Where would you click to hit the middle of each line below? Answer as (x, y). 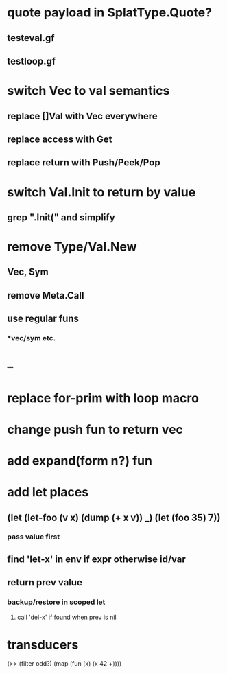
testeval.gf (31, 38)
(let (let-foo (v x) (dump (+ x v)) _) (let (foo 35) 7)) (114, 517)
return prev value (45, 582)
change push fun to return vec (95, 429)
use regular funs (43, 319)
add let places (48, 492)
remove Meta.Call (46, 295)
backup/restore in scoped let (56, 602)
